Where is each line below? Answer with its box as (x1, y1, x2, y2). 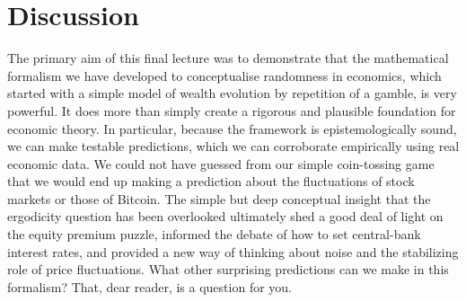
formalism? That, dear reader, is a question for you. (7, 277, 292, 296)
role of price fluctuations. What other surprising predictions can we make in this (7, 260, 449, 279)
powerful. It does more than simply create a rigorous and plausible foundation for (7, 101, 456, 120)
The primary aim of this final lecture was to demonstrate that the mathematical (7, 49, 449, 67)
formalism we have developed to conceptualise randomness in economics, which (7, 66, 442, 84)
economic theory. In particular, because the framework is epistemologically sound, (7, 119, 457, 138)
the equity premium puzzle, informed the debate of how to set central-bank (7, 225, 421, 244)
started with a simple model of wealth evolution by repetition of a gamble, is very (7, 84, 457, 102)
